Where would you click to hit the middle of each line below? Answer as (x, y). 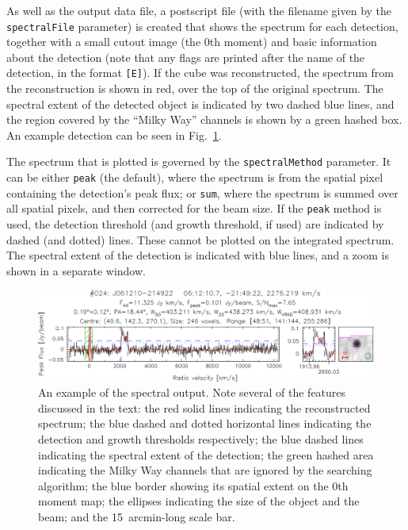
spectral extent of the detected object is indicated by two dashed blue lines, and (200, 104)
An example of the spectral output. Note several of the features (192, 392)
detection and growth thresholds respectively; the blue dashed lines (201, 438)
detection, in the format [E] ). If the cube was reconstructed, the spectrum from (200, 73)
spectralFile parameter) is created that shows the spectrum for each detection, (202, 26)
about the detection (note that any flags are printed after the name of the (186, 57)
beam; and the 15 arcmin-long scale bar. (137, 516)
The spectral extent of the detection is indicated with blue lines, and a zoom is (198, 255)
